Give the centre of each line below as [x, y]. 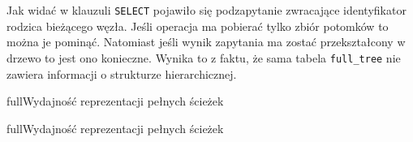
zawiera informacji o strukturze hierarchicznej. [122, 73]
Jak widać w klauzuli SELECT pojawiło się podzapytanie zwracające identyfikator [206, 10]
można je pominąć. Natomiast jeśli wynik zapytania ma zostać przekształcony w [206, 42]
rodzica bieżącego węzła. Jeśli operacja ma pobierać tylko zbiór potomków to [198, 26]
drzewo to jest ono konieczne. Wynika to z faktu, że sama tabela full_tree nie [204, 57]
